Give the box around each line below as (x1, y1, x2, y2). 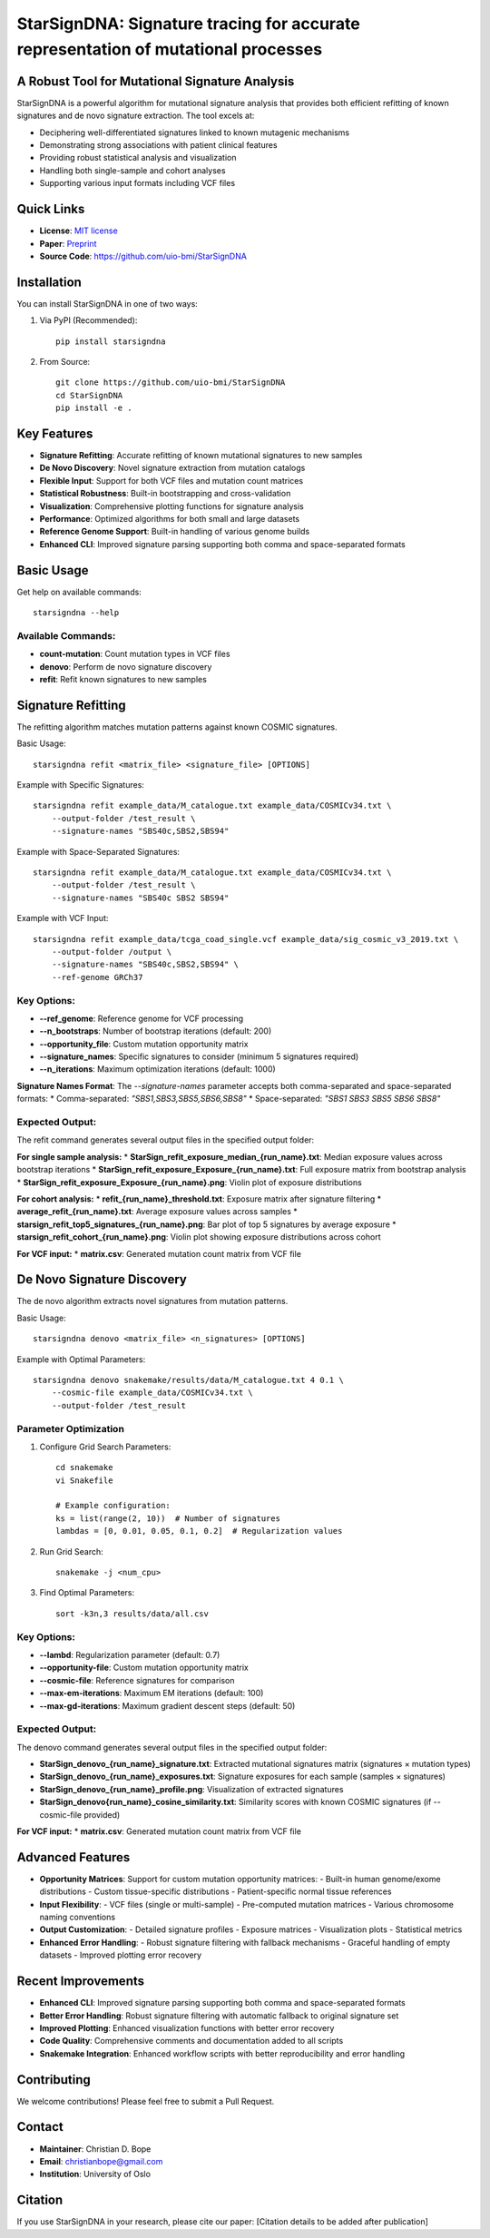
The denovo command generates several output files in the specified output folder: (16, 1742, 328, 1752)
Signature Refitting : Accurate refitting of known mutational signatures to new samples (39, 450, 363, 461)
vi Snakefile (55, 1475, 113, 1486)
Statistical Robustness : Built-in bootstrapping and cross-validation (39, 488, 291, 499)
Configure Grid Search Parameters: (39, 1441, 171, 1452)
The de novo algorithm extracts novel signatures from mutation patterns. (16, 1296, 289, 1307)
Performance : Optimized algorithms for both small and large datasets (39, 514, 300, 524)
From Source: (39, 356, 91, 367)
